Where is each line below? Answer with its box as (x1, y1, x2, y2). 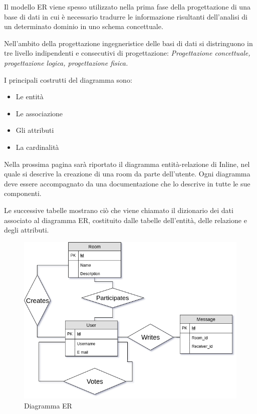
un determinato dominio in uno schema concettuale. (4, 21, 163, 32)
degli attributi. (4, 225, 49, 235)
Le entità (16, 91, 44, 102)
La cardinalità (16, 141, 59, 152)
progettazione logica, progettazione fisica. (4, 57, 128, 68)
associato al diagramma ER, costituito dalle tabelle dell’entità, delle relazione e (4, 215, 247, 225)
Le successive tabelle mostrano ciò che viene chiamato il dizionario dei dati (4, 204, 233, 215)
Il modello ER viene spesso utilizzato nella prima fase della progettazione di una (4, 2, 250, 12)
